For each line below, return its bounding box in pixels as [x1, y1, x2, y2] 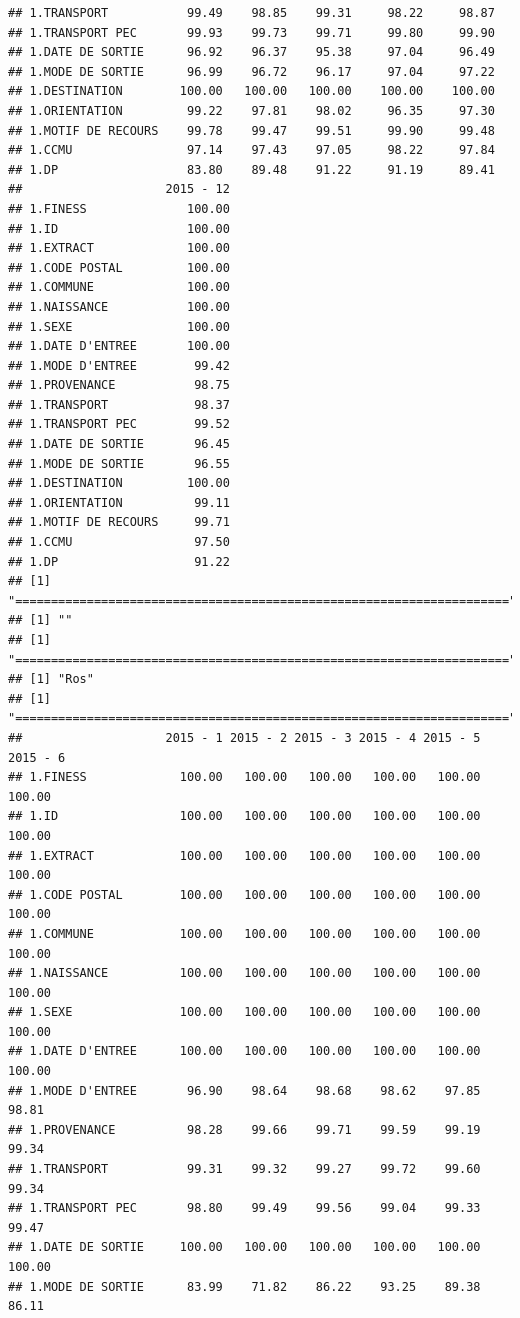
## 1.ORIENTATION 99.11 [8, 495, 230, 510]
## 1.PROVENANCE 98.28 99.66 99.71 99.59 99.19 [8, 1122, 481, 1137]
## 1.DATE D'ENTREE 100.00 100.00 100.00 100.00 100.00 [8, 1044, 481, 1059]
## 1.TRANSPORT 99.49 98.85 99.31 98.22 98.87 [8, 6, 495, 20]
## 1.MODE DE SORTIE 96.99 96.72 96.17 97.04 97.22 [8, 64, 495, 79]
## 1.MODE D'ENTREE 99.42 [8, 358, 230, 373]
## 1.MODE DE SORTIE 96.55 [8, 456, 230, 471]
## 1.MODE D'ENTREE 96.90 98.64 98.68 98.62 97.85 [8, 1083, 481, 1098]
